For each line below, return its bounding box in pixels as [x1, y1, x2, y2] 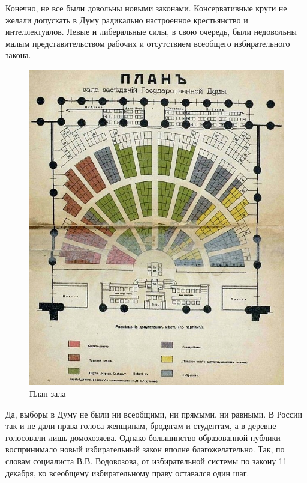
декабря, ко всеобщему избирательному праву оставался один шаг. [5, 466, 249, 479]
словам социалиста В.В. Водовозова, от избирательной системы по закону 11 [5, 454, 287, 467]
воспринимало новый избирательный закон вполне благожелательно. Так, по [5, 443, 285, 455]
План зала [29, 387, 66, 399]
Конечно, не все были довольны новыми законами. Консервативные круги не [5, 2, 287, 14]
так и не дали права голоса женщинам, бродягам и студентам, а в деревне [5, 419, 276, 432]
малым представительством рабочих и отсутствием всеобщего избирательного [5, 37, 290, 49]
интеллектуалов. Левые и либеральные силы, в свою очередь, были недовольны [5, 25, 297, 38]
